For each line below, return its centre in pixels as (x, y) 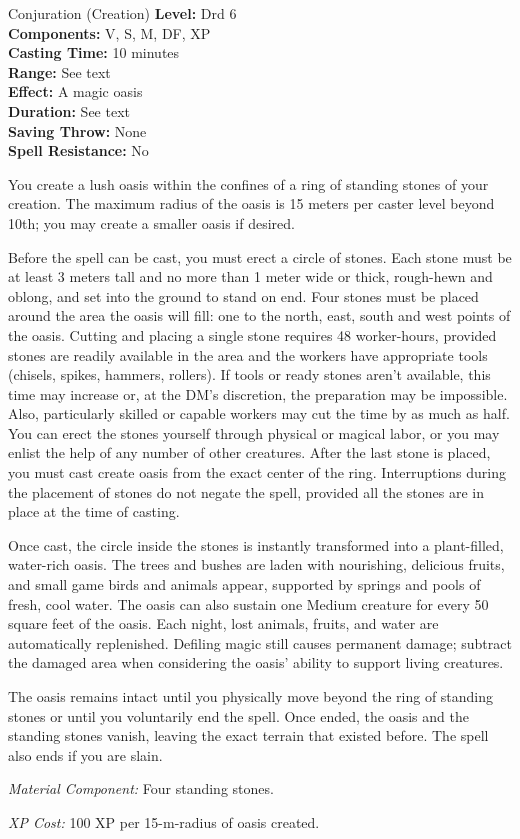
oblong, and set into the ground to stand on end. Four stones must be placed (243, 295)
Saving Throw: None (77, 130)
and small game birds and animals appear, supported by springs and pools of (244, 584)
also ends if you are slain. (85, 754)
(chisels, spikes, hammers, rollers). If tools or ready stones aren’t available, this (249, 374)
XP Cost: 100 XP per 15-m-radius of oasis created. (164, 821)
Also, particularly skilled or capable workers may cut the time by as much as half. (259, 413)
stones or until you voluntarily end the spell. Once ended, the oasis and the (238, 715)
